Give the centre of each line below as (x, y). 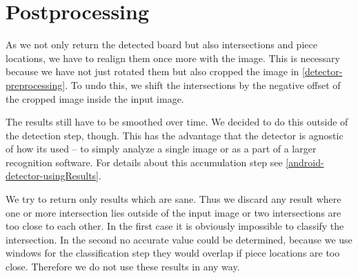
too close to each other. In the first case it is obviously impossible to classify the (175, 226)
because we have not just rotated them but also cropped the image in (152, 71)
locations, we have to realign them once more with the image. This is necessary (173, 58)
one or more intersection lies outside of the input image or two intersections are (173, 212)
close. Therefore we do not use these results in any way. (123, 267)
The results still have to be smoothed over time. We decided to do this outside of (177, 122)
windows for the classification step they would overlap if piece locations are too (173, 253)
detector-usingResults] (52, 176)
